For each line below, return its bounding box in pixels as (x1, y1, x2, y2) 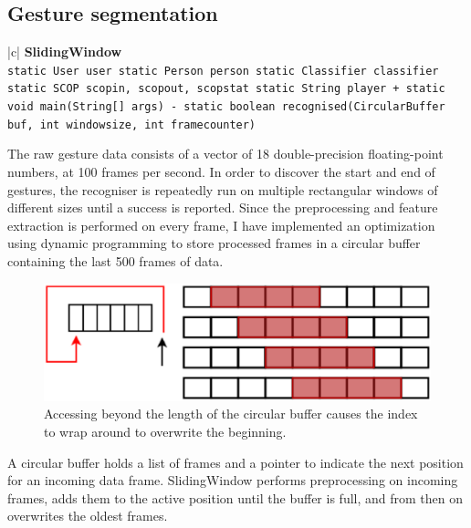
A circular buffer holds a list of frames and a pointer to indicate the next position (7, 452, 464, 471)
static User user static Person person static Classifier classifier (7, 64, 439, 78)
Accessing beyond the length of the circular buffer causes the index (44, 404, 418, 423)
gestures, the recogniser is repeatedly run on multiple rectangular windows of (7, 180, 438, 199)
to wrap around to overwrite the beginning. (44, 421, 287, 440)
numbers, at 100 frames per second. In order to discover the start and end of (7, 162, 435, 181)
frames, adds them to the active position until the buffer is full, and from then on (7, 488, 464, 507)
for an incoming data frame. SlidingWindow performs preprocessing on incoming (7, 471, 458, 490)
